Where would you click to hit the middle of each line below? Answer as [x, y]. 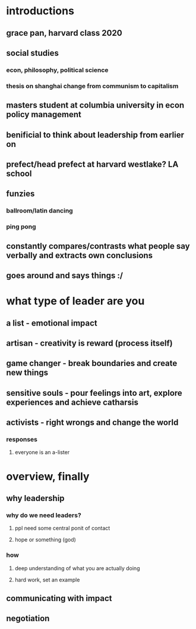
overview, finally [48, 476]
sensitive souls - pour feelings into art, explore [94, 393]
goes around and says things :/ [65, 276]
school [19, 173]
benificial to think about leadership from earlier [95, 135]
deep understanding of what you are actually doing [77, 568]
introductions [40, 11]
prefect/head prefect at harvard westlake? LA [92, 164]
